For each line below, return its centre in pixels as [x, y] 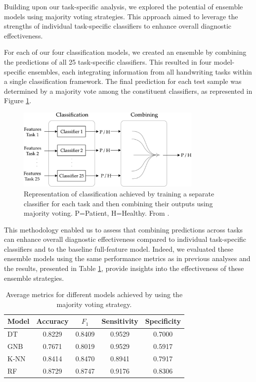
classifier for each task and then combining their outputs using [118, 203]
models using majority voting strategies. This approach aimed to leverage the [121, 16]
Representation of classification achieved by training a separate [119, 193]
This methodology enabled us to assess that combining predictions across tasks [124, 229]
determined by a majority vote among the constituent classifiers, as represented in [128, 91]
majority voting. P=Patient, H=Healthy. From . [97, 213]
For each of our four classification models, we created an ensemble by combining [125, 52]
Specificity [163, 321]
